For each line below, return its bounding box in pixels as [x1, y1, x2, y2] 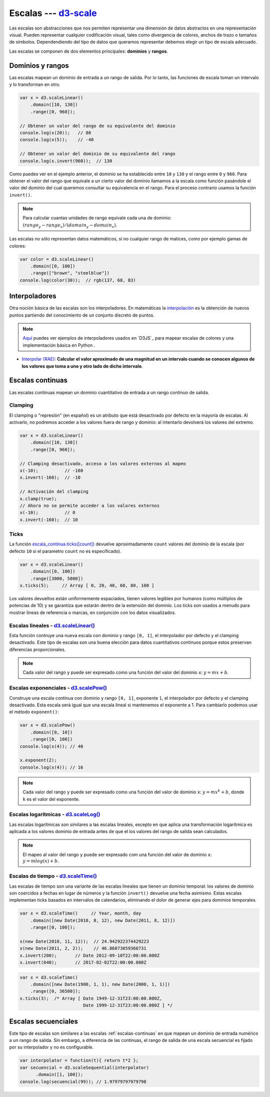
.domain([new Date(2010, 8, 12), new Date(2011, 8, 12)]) [30, 917, 175, 923]
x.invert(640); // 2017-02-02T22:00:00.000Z [19, 960, 147, 965]
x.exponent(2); [19, 757, 57, 763]
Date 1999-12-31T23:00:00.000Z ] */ [82, 1002, 173, 1008]
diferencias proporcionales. [9, 646, 66, 652]
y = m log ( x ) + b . [22, 858, 59, 864]
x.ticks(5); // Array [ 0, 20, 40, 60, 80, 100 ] [19, 583, 154, 589]
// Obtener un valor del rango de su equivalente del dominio [19, 123, 175, 129]
